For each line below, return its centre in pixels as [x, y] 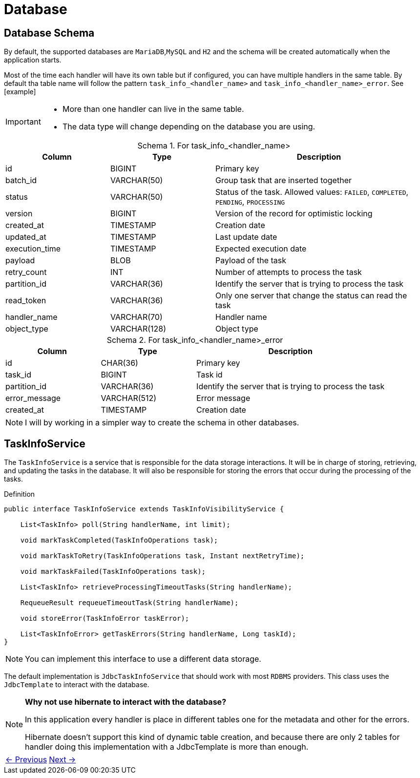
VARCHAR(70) [136, 317]
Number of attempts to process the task [289, 272]
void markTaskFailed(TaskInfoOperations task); [113, 572]
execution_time [33, 249]
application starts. [33, 60]
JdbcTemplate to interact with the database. [77, 685]
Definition [20, 494]
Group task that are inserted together [283, 180]
